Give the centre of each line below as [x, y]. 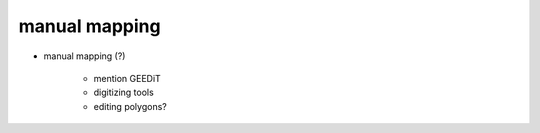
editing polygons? [130, 106]
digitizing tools [123, 92]
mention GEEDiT [127, 78]
